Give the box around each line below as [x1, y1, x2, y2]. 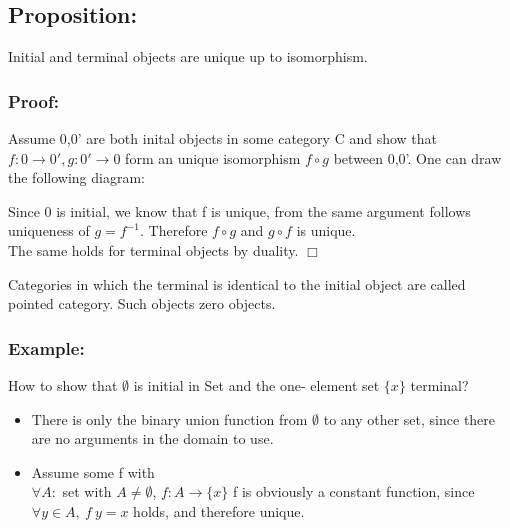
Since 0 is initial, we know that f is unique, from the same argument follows [8, 200, 471, 221]
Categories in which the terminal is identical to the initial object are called [8, 273, 466, 294]
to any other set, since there [323, 408, 496, 429]
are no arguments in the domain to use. [31, 428, 274, 449]
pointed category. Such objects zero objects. [8, 293, 276, 314]
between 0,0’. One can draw [333, 147, 502, 168]
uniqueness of [8, 220, 90, 241]
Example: [8, 335, 85, 360]
